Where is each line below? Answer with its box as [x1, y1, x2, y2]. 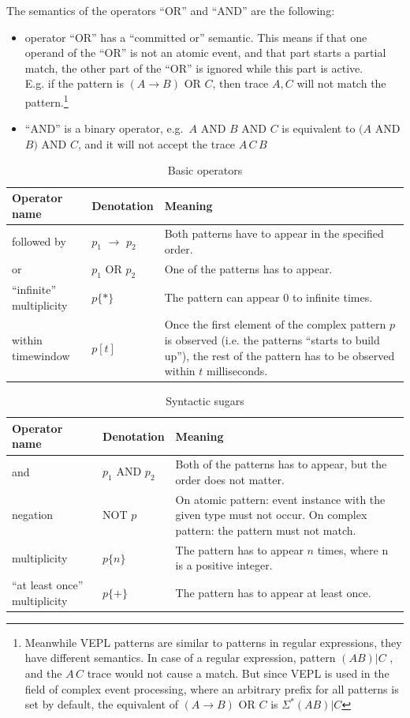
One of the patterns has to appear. [164, 261, 333, 277]
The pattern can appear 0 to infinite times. [164, 288, 373, 305]
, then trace [212, 75, 269, 92]
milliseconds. [206, 363, 268, 379]
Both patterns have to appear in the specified [164, 225, 384, 242]
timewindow [12, 347, 70, 363]
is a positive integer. [175, 557, 273, 573]
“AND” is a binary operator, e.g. [24, 120, 184, 137]
